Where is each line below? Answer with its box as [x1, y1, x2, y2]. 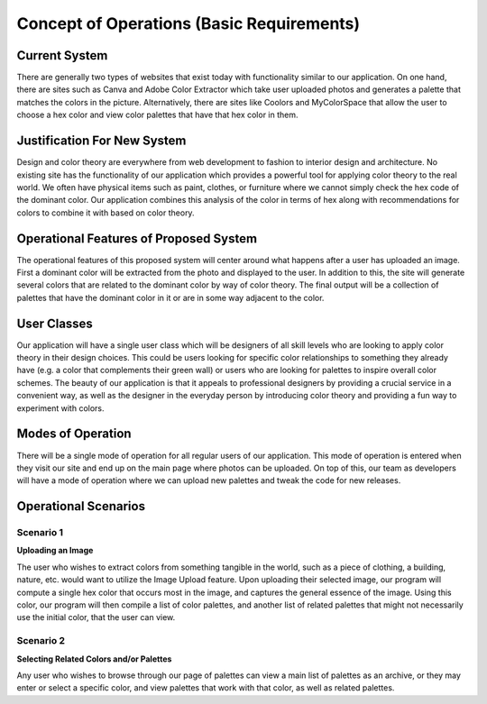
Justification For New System [16, 133, 187, 149]
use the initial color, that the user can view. [16, 612, 176, 623]
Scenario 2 [16, 635, 66, 647]
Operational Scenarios [16, 498, 146, 514]
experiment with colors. [16, 402, 105, 414]
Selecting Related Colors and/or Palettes [16, 654, 172, 664]
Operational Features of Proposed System [16, 231, 257, 246]
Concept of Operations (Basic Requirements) [16, 14, 361, 33]
